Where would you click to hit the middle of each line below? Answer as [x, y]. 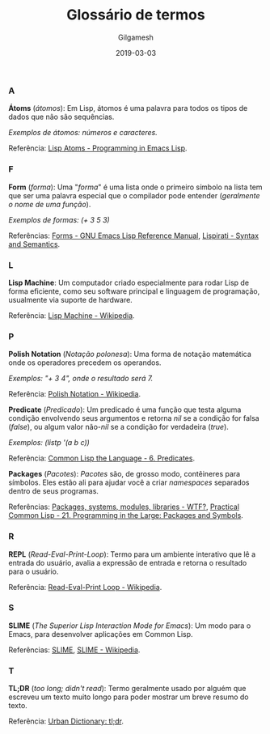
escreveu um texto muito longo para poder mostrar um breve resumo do [129, 697]
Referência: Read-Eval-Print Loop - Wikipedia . [85, 587]
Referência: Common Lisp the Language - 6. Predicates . [102, 458]
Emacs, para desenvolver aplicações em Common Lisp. [101, 634]
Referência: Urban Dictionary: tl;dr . [66, 721]
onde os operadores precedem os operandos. [85, 363]
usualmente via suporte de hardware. [71, 299]
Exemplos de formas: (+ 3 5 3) [59, 219]
